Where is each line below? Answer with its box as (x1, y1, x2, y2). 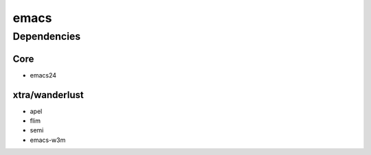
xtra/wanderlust (12, 89, 84, 101)
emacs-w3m (30, 136, 66, 144)
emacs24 (30, 71, 57, 79)
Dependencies (12, 30, 81, 43)
